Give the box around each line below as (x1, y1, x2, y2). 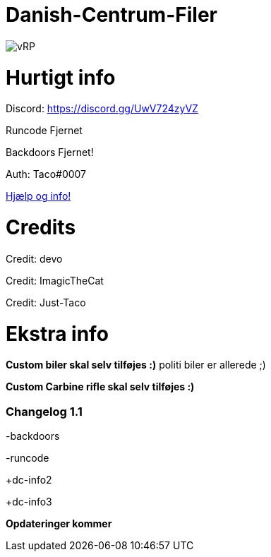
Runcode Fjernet (6, 124, 83, 137)
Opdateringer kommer (6, 517, 112, 529)
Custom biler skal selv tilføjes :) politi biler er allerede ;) (6, 359, 266, 371)
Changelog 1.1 (6, 404, 83, 419)
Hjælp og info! (6, 190, 71, 203)
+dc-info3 (6, 496, 52, 508)
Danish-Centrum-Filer (6, 3, 217, 27)
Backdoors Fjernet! (6, 146, 94, 159)
